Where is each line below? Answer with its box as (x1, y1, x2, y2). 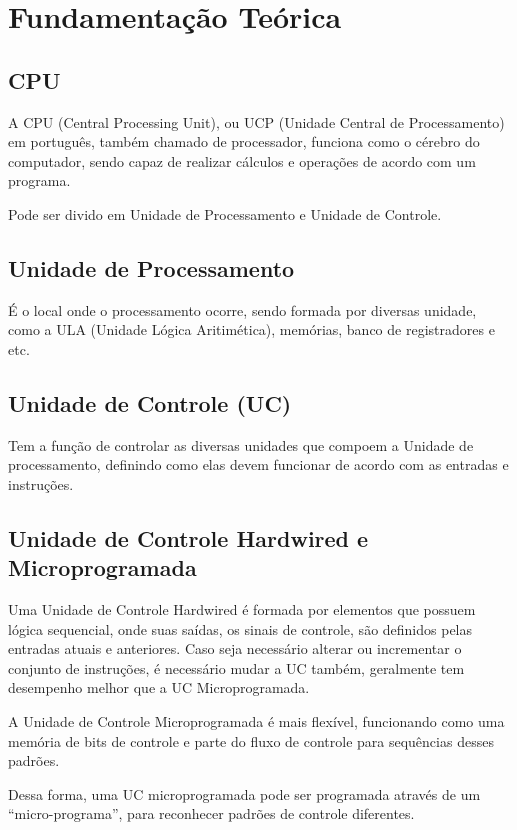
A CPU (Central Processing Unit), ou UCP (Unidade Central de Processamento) (8, 111, 505, 132)
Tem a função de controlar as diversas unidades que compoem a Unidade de (8, 434, 474, 455)
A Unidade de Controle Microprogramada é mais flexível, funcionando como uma (8, 711, 505, 732)
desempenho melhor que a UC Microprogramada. (8, 677, 310, 698)
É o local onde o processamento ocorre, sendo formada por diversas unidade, (8, 299, 477, 320)
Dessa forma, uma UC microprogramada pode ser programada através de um (8, 783, 481, 804)
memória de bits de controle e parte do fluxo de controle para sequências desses (8, 730, 494, 751)
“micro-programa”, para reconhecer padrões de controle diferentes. (8, 803, 415, 824)
